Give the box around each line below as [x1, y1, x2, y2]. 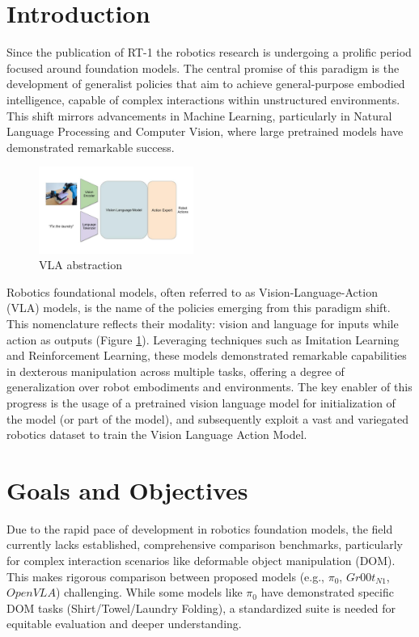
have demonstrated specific [260, 584, 394, 601]
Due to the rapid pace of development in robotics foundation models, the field [6, 520, 393, 537]
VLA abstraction [39, 256, 122, 273]
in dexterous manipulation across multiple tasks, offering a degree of [6, 362, 345, 379]
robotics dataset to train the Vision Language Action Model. [6, 426, 307, 443]
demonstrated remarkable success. [6, 138, 175, 155]
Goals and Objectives [6, 473, 248, 506]
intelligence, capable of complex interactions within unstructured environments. [6, 91, 400, 108]
